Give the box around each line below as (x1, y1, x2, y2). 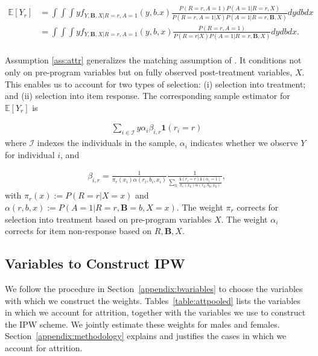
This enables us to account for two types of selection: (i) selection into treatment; (5, 77, 306, 90)
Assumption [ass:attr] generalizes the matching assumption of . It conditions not (5, 54, 302, 66)
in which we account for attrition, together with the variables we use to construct (5, 306, 306, 319)
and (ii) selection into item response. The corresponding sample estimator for (5, 89, 290, 102)
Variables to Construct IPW (5, 254, 185, 273)
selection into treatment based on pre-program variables (5, 212, 212, 225)
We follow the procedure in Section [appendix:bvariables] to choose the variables (5, 282, 303, 294)
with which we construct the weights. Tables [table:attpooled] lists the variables (5, 294, 301, 307)
